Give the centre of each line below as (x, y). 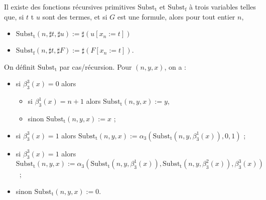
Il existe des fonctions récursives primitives (70, 7)
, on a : (175, 66)
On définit (20, 66)
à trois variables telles (222, 7)
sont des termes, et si (75, 16)
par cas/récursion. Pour (96, 66)
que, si (14, 16)
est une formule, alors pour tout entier (176, 16)
